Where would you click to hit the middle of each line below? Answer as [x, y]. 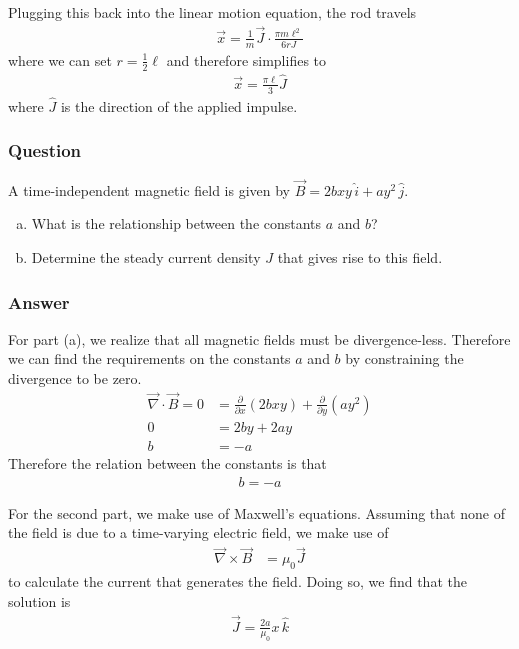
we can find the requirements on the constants [149, 358]
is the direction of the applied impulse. [179, 105]
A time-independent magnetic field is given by [149, 189]
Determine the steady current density [146, 257]
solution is [39, 600]
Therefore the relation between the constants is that [167, 463]
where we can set [60, 59]
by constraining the [404, 358]
